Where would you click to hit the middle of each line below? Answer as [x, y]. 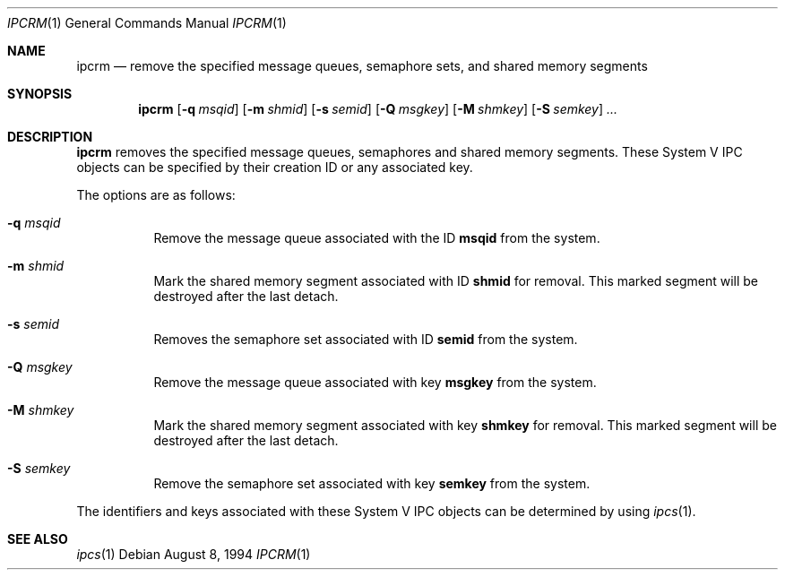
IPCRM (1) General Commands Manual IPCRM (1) [147, 23]
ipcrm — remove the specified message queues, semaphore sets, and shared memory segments [362, 66]
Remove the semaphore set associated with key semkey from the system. [372, 483]
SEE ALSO [38, 539]
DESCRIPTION [50, 137]
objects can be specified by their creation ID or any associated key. [275, 167]
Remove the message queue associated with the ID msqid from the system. [377, 238]
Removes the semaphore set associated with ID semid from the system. [366, 339]
